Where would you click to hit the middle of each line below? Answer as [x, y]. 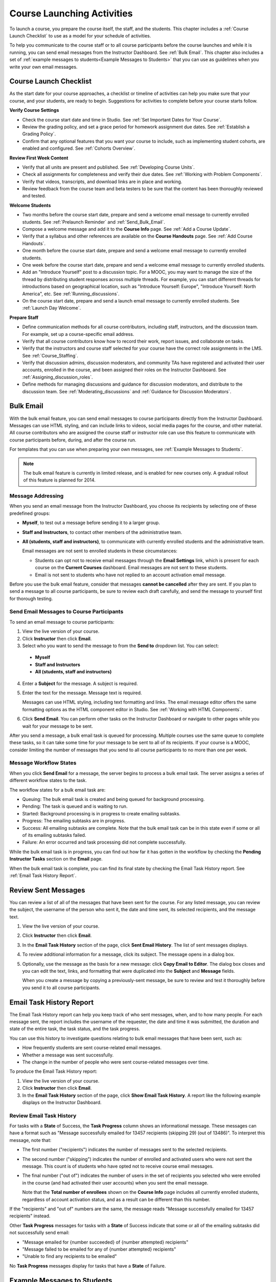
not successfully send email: [40, 1233]
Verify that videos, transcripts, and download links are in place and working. [102, 182]
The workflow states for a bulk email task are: [57, 790]
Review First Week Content [39, 158]
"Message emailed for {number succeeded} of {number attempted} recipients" [105, 1242]
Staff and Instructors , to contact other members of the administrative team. [102, 532]
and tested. [34, 196]
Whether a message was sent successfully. [68, 1055]
